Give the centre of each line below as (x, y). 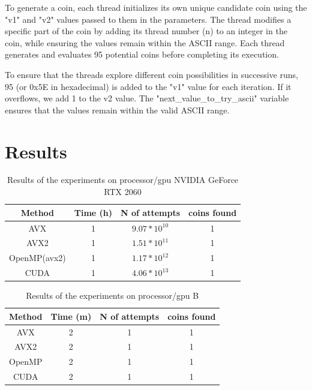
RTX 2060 (123, 192)
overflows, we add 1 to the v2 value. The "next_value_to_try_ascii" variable (147, 98)
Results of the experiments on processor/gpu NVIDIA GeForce (123, 180)
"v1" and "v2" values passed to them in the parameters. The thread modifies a (148, 19)
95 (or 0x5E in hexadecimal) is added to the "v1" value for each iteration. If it (148, 86)
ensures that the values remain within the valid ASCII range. (117, 109)
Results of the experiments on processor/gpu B (112, 295)
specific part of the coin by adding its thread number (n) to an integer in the (146, 31)
